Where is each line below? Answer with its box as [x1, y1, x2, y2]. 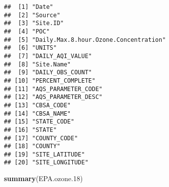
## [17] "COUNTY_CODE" [4, 134, 78, 142]
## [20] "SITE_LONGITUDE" [4, 159, 88, 166]
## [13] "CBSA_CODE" [4, 101, 71, 109]
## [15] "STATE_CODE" [4, 118, 75, 125]
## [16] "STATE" [4, 126, 57, 133]
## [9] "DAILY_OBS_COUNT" [4, 69, 92, 76]
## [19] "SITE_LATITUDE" [4, 151, 85, 158]
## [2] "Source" [4, 11, 60, 19]
